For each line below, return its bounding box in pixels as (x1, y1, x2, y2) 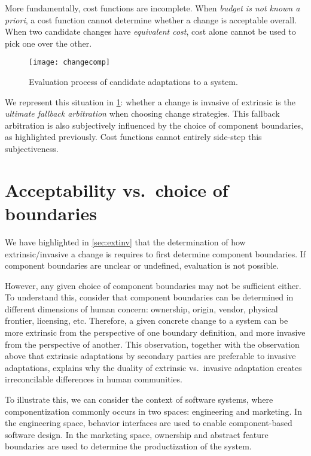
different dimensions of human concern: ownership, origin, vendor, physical (5, 302, 278, 315)
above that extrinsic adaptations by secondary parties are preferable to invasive (5, 349, 296, 362)
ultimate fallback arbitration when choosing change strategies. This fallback (5, 107, 280, 120)
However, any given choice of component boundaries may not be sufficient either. (5, 279, 301, 291)
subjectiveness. (5, 142, 59, 154)
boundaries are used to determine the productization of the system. (5, 440, 252, 452)
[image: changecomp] (29, 58, 111, 67)
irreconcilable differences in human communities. (5, 373, 182, 385)
